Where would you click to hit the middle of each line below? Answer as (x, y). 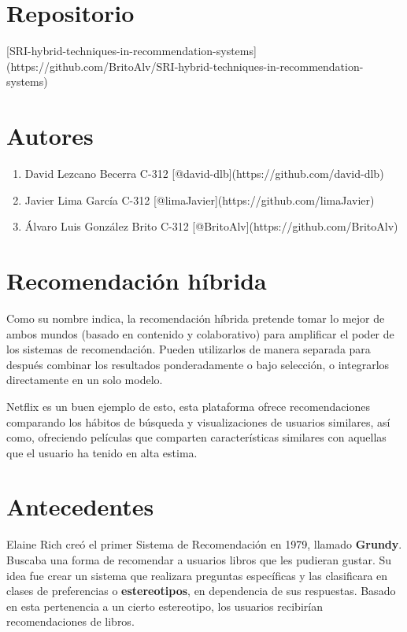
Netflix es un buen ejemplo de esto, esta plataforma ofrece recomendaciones (188, 406)
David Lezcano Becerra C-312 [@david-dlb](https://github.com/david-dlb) (204, 174)
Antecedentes (80, 506)
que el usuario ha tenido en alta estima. (102, 452)
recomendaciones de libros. (70, 621)
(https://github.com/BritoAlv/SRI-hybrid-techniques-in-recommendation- (185, 66)
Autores (50, 136)
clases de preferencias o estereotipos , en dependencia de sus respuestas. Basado (201, 591)
